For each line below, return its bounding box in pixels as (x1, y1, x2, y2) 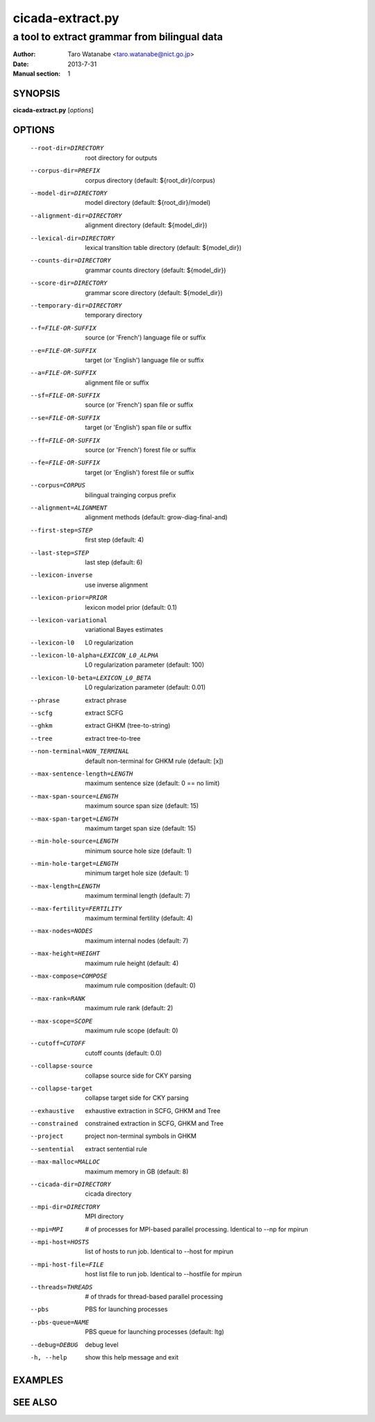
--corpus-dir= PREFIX (30, 167, 101, 175)
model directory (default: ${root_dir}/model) (85, 199, 211, 207)
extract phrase (85, 696, 127, 704)
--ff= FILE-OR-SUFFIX (30, 436, 101, 444)
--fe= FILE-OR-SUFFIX (30, 459, 101, 467)
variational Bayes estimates (85, 626, 163, 634)
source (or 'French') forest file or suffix (85, 446, 197, 454)
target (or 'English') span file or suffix (85, 424, 192, 432)
